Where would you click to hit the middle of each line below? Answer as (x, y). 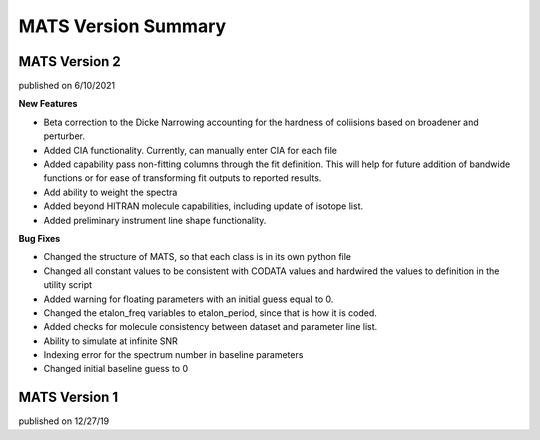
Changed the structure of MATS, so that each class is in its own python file (197, 257)
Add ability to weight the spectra (110, 192)
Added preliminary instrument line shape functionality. (155, 220)
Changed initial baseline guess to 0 (116, 369)
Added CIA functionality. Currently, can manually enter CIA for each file (190, 150)
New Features (48, 104)
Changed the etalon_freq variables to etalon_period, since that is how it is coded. (210, 312)
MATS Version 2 (70, 61)
